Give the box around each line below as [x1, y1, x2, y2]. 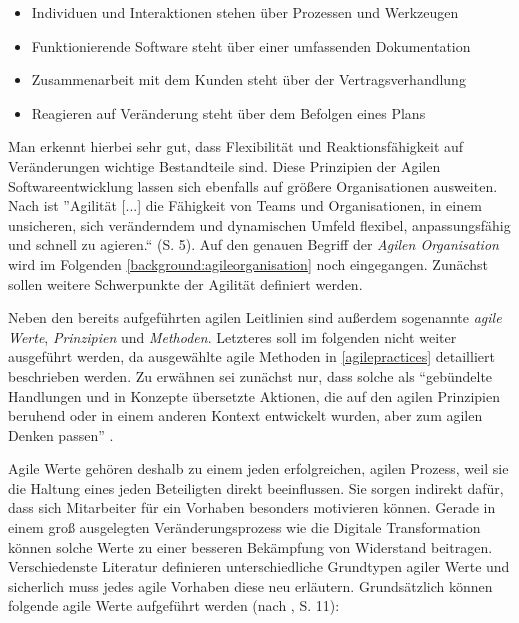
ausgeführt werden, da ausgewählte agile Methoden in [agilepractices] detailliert [8, 346, 495, 367]
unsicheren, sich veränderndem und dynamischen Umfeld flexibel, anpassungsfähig [8, 214, 511, 235]
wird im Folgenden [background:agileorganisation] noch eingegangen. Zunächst [8, 253, 489, 274]
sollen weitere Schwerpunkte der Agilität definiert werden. [8, 273, 363, 294]
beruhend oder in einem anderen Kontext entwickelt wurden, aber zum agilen [8, 405, 483, 426]
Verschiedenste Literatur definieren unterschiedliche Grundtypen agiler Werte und [8, 556, 510, 577]
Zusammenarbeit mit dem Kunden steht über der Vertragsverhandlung [31, 69, 466, 90]
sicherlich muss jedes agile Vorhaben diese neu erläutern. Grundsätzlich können [8, 575, 493, 596]
